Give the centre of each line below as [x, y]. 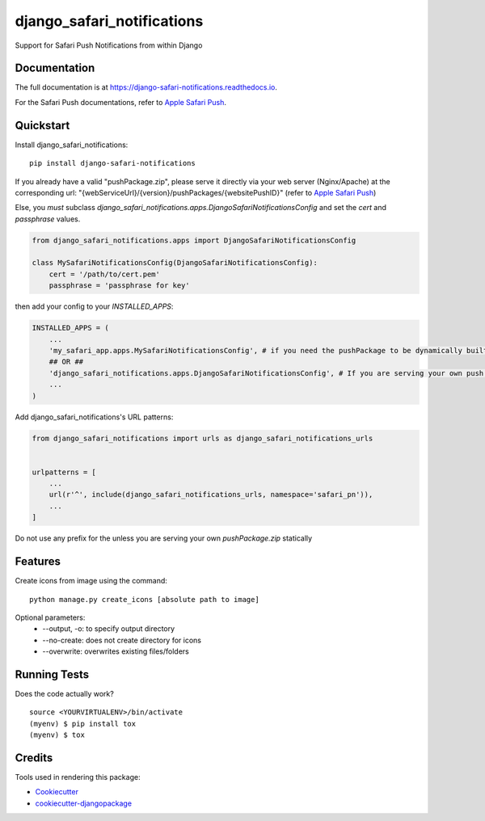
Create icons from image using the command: [91, 581]
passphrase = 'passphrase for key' [119, 286]
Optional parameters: [50, 617]
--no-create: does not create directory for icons [122, 640]
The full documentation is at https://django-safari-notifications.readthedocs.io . [146, 87]
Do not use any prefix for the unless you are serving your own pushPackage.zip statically [164, 538]
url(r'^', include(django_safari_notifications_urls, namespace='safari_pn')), [211, 495]
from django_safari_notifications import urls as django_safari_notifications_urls [202, 438]
